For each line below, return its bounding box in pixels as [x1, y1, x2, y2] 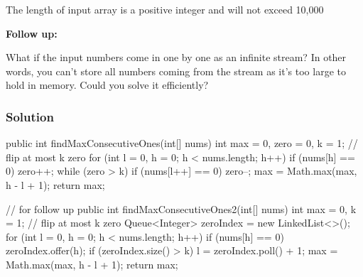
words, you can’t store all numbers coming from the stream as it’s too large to [6, 63, 346, 78]
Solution [6, 107, 54, 125]
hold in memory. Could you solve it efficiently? [6, 77, 209, 92]
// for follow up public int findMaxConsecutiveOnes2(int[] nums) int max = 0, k [6, 201, 357, 216]
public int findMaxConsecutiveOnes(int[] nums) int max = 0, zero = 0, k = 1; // [6, 136, 358, 151]
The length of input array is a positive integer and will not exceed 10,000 [6, 2, 324, 16]
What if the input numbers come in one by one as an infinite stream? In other [6, 50, 347, 65]
